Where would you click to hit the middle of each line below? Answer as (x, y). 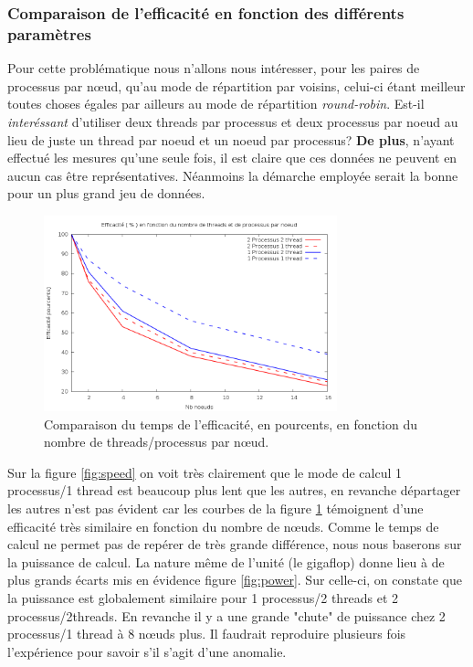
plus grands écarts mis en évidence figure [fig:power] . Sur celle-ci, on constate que (235, 580)
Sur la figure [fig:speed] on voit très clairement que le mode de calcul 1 (205, 472)
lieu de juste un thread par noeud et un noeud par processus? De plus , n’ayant (231, 139)
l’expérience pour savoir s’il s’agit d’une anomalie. (147, 651)
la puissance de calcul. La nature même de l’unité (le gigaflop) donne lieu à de (226, 561)
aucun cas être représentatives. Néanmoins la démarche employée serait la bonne (233, 175)
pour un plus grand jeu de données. (106, 193)
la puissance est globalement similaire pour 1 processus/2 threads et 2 (203, 597)
